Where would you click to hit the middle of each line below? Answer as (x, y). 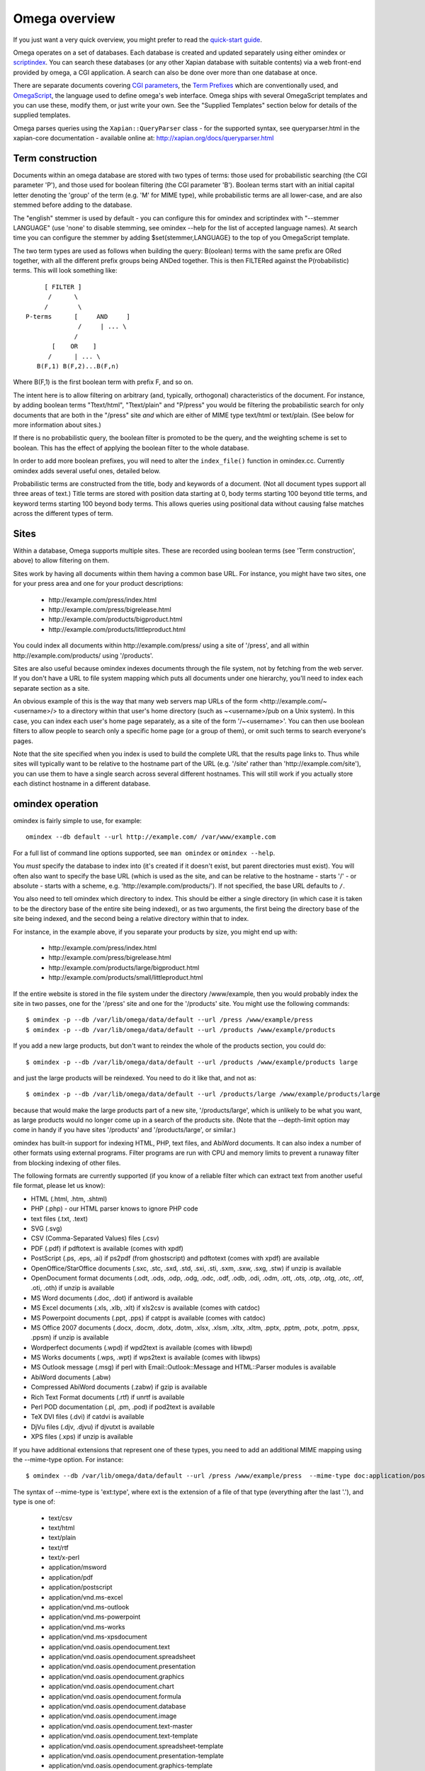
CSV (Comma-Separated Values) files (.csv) (95, 1238)
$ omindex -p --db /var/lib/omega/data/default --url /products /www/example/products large (192, 1062)
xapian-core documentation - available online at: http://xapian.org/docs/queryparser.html (143, 138)
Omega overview (64, 18)
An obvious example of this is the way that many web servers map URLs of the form (136, 701)
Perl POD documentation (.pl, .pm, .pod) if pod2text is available (123, 1407)
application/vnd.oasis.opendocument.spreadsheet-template (136, 1745)
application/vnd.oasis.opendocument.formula (115, 1696)
